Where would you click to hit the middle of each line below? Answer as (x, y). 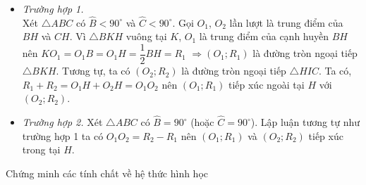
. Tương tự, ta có (93, 71)
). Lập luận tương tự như (305, 122)
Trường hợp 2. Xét (62, 122)
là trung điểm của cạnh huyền (264, 36)
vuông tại (146, 36)
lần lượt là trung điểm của (286, 22)
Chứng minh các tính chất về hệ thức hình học (107, 173)
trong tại (41, 149)
